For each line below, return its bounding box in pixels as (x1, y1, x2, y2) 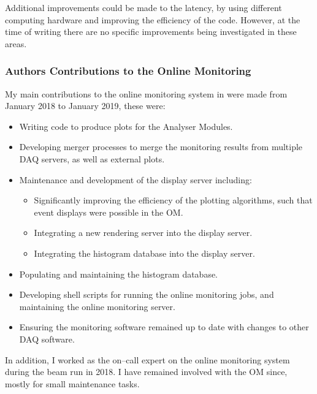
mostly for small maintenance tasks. (5, 377, 140, 390)
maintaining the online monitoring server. (19, 300, 175, 313)
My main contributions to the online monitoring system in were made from (5, 87, 288, 100)
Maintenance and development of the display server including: (19, 173, 252, 186)
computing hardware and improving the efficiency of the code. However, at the (5, 13, 300, 26)
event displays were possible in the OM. (34, 205, 183, 218)
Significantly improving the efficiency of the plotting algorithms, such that (34, 194, 313, 206)
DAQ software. (19, 332, 75, 345)
